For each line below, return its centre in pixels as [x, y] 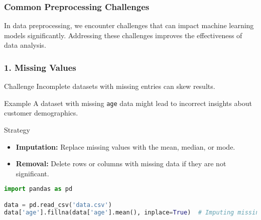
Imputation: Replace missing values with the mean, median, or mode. [125, 146]
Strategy [17, 130]
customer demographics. [41, 113]
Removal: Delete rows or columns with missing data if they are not [121, 163]
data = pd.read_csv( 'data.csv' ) [58, 205]
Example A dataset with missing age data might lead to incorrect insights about [128, 103]
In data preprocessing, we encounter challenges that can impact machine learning [129, 25]
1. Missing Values [40, 67]
